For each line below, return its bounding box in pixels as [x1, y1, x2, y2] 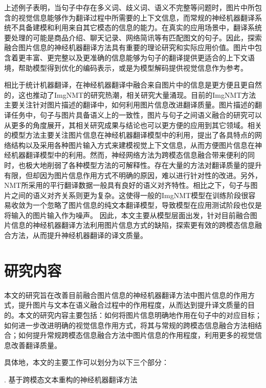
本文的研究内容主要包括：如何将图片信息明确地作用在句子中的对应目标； [18, 309, 262, 320]
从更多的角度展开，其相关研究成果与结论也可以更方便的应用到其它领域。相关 [4, 119, 262, 130]
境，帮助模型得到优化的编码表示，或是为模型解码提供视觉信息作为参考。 [4, 62, 248, 73]
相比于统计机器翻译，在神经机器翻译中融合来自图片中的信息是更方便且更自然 [4, 79, 262, 90]
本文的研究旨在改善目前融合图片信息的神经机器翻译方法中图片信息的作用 [4, 289, 248, 300]
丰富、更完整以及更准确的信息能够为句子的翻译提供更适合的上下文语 [25, 52, 255, 62]
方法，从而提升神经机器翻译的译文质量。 [11, 230, 147, 241]
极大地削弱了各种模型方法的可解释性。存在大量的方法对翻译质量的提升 [25, 159, 262, 170]
